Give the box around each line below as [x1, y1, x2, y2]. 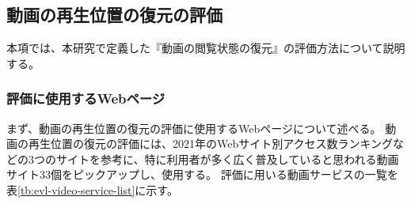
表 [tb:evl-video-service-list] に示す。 [6, 181, 178, 198]
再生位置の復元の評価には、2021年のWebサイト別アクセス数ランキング [28, 135, 394, 152]
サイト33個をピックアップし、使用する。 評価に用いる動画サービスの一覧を [6, 166, 398, 183]
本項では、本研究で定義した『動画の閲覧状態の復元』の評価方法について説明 [6, 40, 405, 56]
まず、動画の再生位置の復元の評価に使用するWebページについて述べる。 [6, 119, 382, 136]
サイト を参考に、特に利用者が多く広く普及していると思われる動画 [55, 150, 399, 167]
